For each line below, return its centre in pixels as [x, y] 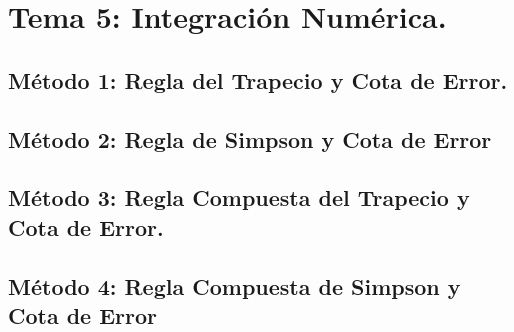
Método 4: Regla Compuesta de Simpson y [234, 285]
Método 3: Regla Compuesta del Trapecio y [239, 197]
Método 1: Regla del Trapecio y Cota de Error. [258, 79]
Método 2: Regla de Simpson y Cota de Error [250, 138]
